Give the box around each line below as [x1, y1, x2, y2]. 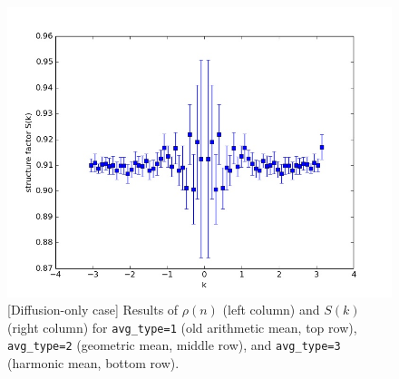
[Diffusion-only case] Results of [7, 300, 179, 319]
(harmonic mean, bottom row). [7, 354, 180, 373]
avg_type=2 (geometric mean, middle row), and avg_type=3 [7, 335, 341, 355]
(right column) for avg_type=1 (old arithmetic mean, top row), [7, 317, 357, 336]
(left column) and [222, 300, 320, 319]
